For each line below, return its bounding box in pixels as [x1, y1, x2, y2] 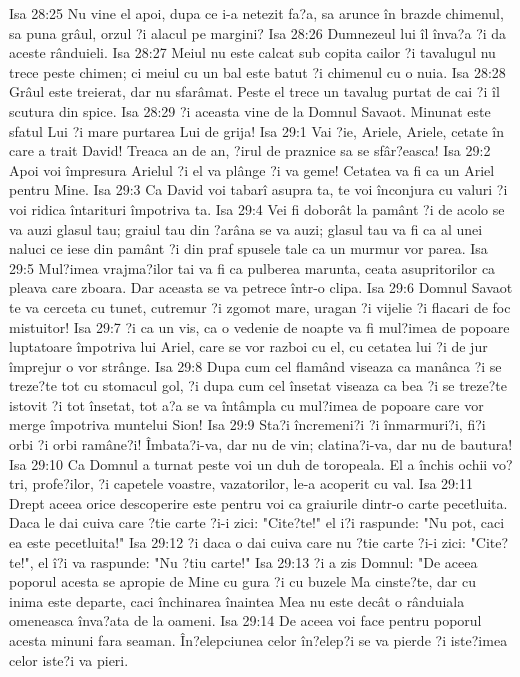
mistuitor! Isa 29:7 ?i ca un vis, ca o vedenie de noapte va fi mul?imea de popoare [9, 316, 510, 337]
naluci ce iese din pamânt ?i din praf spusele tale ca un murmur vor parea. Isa [9, 238, 488, 259]
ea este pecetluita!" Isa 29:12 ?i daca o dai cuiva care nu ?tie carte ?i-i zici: [9, 532, 466, 553]
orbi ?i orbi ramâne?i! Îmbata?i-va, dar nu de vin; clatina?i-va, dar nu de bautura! [9, 434, 513, 455]
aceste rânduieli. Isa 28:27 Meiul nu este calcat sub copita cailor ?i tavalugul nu [9, 42, 496, 63]
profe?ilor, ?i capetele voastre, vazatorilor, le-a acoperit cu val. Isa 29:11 [32, 473, 473, 494]
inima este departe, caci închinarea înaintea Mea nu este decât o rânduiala [9, 590, 465, 611]
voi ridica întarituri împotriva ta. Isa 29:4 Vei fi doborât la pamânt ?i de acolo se [9, 198, 505, 219]
